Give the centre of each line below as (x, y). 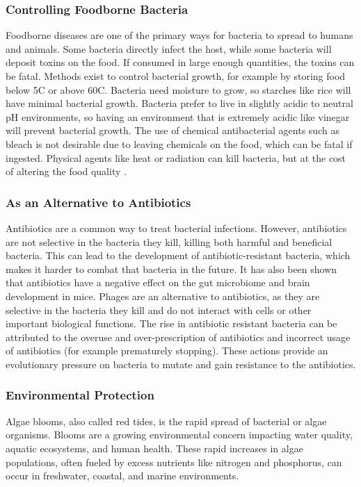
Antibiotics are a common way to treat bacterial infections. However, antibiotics (176, 228)
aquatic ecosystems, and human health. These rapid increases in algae (154, 448)
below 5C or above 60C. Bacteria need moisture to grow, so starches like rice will (178, 89)
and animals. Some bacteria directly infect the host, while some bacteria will (169, 48)
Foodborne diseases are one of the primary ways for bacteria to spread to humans (179, 35)
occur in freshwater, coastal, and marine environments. (122, 476)
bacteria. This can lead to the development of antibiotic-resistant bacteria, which (178, 255)
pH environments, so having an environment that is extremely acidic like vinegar (178, 116)
